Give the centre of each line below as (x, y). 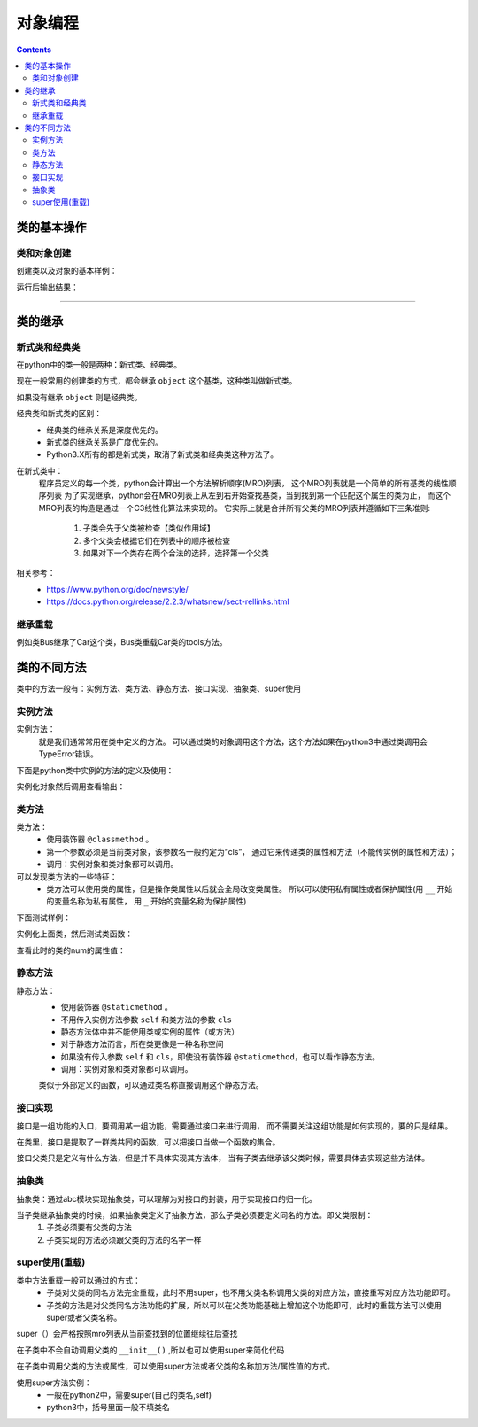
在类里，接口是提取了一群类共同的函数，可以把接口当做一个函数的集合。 (148, 1142)
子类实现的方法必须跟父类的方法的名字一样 (124, 1239)
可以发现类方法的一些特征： (67, 876)
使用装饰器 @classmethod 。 (100, 839)
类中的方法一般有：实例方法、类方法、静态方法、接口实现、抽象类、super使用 (158, 689)
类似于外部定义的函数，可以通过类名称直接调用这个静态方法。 (151, 1085)
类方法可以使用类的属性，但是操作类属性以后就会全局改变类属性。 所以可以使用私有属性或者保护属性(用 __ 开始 (250, 889)
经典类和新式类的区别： (59, 414)
